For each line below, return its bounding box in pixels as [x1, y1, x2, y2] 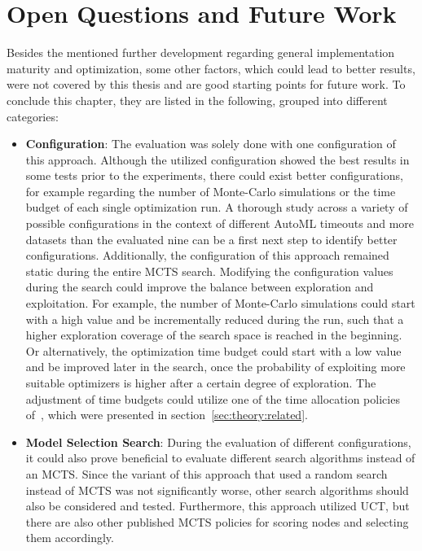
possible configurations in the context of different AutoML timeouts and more [25, 215, 415, 232]
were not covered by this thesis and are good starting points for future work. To [7, 76, 406, 93]
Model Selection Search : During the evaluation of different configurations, [25, 433, 411, 450]
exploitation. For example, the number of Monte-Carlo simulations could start [25, 295, 415, 312]
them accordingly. [25, 529, 114, 546]
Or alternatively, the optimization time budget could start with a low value [25, 342, 402, 359]
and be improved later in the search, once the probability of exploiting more [25, 358, 406, 375]
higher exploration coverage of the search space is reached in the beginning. [25, 326, 402, 343]
